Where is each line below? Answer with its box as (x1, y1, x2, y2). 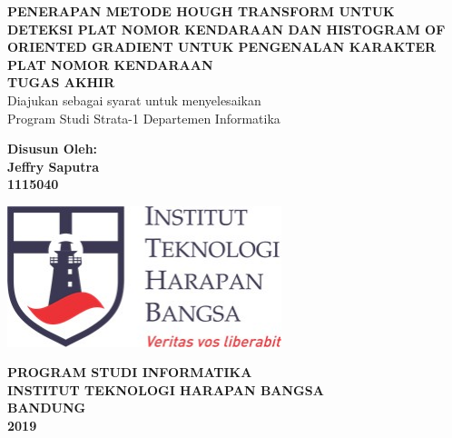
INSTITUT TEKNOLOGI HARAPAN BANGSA (7, 380, 324, 399)
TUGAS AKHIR (7, 73, 115, 92)
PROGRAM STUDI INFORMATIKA (7, 363, 252, 382)
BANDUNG (7, 398, 86, 417)
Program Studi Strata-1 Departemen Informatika (7, 108, 280, 127)
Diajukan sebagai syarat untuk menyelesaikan (7, 90, 261, 109)
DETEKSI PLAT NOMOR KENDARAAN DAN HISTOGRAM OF (7, 19, 446, 38)
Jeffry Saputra (7, 156, 99, 175)
